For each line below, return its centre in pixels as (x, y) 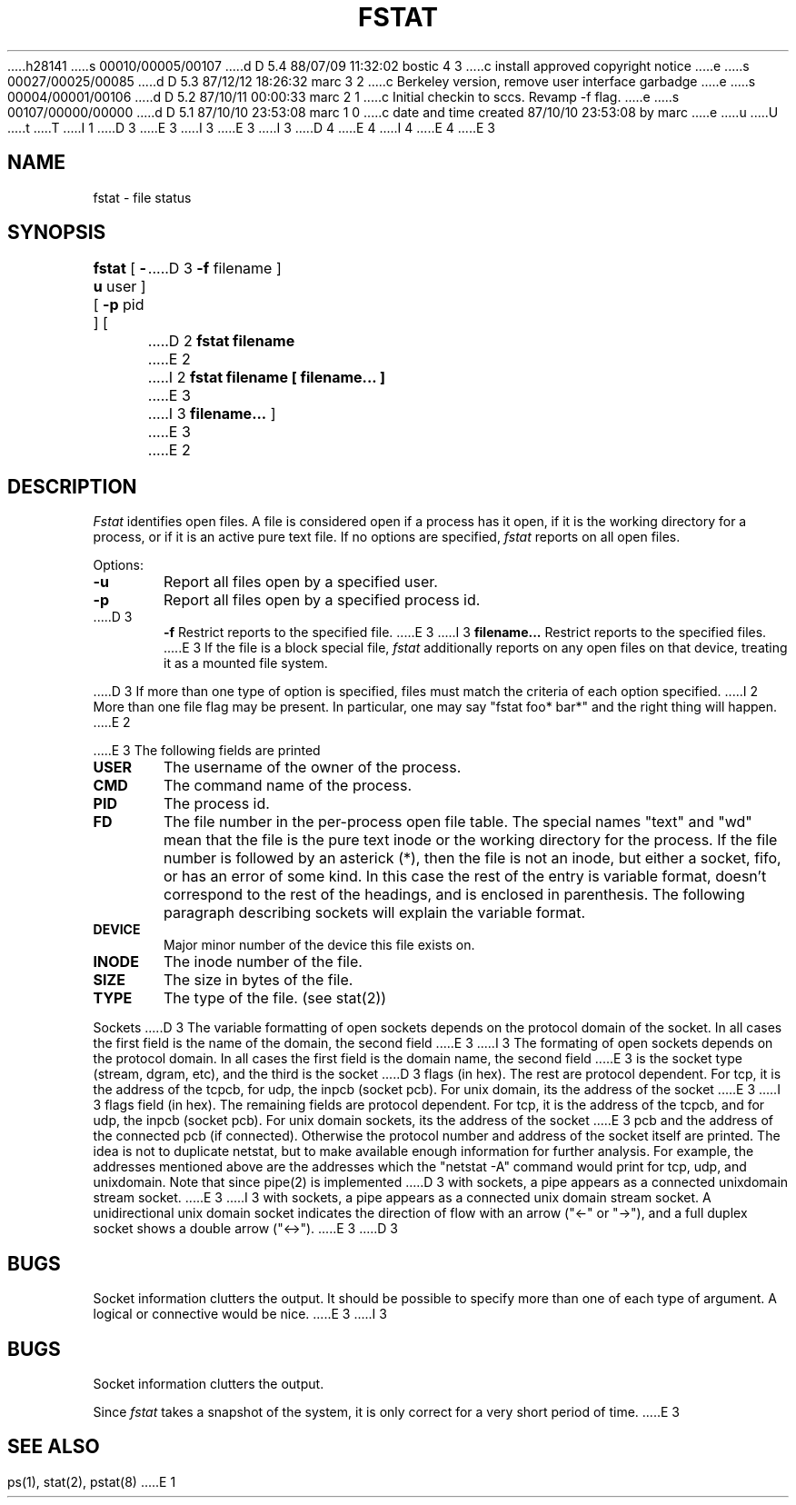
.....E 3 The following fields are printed (207, 751)
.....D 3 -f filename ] (214, 269)
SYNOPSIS (57, 233)
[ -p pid (119, 305)
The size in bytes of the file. (258, 980)
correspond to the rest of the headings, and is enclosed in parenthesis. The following (454, 895)
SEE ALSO (54, 1447)
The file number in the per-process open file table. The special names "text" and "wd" (458, 822)
